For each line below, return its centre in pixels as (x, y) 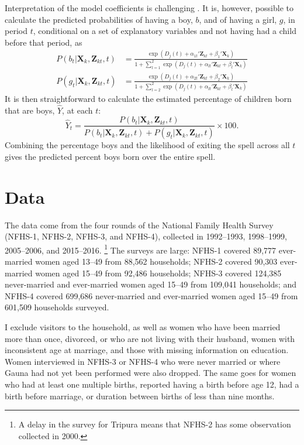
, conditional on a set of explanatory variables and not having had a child (165, 31)
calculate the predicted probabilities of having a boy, (99, 19)
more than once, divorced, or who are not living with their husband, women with (150, 338)
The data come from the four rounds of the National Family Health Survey (139, 225)
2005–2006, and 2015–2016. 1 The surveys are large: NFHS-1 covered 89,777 (141, 249)
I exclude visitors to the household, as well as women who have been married (143, 326)
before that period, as (44, 42)
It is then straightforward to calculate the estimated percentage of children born (148, 98)
